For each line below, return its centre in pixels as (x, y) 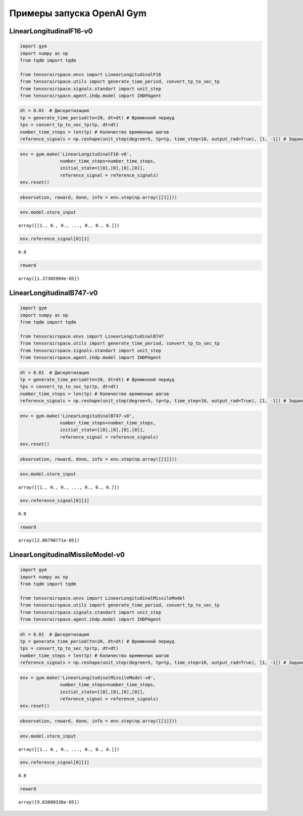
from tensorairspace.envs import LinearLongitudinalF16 (91, 74)
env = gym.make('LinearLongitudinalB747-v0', (77, 416)
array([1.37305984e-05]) (49, 279)
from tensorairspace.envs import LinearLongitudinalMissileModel (103, 598)
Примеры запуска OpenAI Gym (78, 13)
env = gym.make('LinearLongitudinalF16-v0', (76, 154)
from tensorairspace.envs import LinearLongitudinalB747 (92, 336)
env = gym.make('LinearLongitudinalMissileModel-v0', (88, 678)
